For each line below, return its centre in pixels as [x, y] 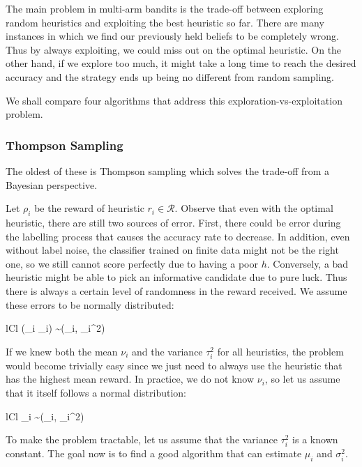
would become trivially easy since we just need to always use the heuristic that [174, 365]
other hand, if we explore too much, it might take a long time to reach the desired [181, 63]
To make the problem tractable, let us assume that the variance [142, 439]
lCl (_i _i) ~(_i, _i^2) [55, 328]
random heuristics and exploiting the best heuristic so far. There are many [165, 22]
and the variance [167, 351]
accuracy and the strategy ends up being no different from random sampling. [170, 76]
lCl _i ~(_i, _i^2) [45, 416]
